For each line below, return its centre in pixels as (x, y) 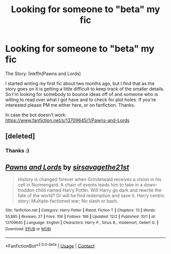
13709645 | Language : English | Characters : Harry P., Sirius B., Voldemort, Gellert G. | (82, 223)
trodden (26, 190)
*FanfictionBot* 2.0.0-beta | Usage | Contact (50, 245)
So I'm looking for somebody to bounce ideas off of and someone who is (82, 94)
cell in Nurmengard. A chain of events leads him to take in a (80, 185)
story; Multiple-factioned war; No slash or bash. (68, 201)
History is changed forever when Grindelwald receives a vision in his (90, 179)
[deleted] (20, 136)
